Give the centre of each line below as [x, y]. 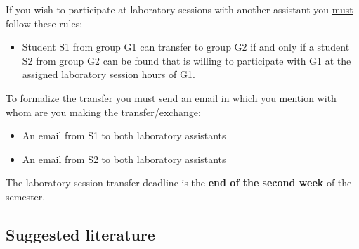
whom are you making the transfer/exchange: [103, 111]
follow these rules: [44, 23]
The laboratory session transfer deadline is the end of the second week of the [179, 183]
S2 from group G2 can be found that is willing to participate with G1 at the [187, 60]
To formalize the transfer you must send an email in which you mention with [171, 97]
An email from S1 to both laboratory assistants [124, 135]
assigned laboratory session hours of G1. [109, 74]
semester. [26, 196]
